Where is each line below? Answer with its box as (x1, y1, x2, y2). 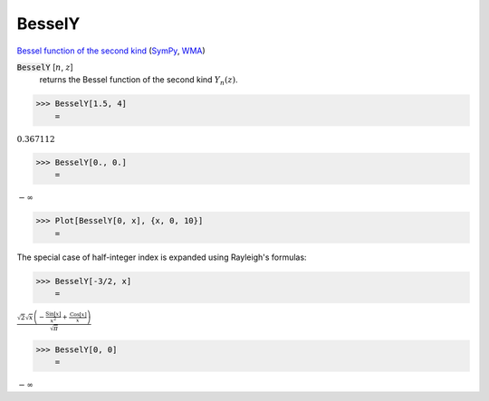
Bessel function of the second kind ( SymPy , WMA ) (16, 45, 206, 56)
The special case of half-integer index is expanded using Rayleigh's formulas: (16, 252, 307, 263)
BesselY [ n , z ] (16, 62, 74, 72)
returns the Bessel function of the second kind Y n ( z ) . (39, 74, 239, 88)
